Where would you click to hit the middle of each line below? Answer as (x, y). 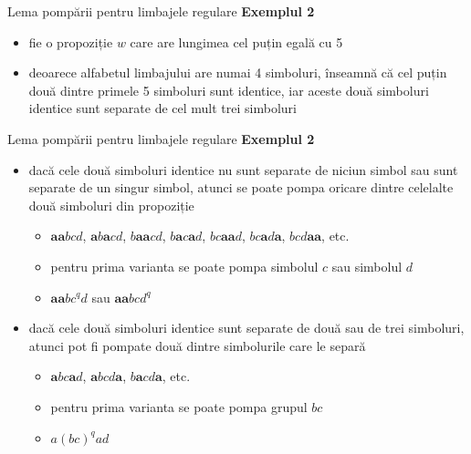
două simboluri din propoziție (111, 205)
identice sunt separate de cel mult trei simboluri (162, 108)
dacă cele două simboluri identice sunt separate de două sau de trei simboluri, (246, 328)
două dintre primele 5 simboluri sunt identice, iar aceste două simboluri (229, 90)
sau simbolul (367, 266)
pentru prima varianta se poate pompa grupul (179, 406)
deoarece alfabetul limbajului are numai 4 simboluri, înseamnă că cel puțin (238, 72)
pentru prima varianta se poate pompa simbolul (184, 266)
